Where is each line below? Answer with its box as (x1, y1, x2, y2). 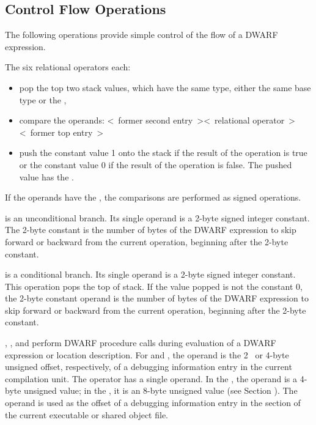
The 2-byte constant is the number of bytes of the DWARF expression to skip (5, 223, 296, 236)
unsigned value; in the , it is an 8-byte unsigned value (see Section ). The (24, 384, 298, 397)
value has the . (19, 170, 74, 183)
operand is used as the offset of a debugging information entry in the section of (5, 396, 301, 409)
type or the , (19, 93, 67, 106)
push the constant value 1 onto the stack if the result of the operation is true (19, 146, 307, 159)
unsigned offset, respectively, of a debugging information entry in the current (5, 360, 292, 373)
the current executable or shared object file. (5, 408, 169, 421)
